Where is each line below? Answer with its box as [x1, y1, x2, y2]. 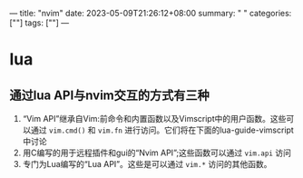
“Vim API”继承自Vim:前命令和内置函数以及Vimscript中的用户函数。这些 [22, 114, 287, 124]
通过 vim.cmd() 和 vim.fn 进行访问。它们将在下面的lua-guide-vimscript [30, 124, 295, 135]
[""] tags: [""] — [9, 17, 70, 28]
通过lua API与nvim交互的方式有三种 [9, 87, 210, 103]
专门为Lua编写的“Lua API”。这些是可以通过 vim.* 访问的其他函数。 [22, 159, 272, 169]
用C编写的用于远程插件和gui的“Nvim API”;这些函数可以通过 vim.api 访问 [22, 147, 292, 158]
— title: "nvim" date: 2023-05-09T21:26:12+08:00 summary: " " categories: [9, 8, 292, 18]
